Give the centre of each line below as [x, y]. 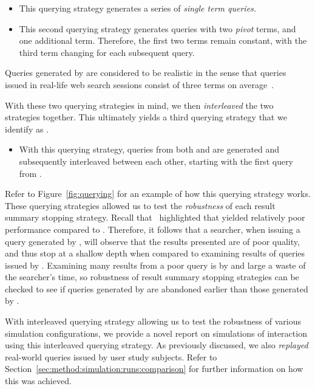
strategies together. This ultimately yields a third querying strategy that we [146, 117]
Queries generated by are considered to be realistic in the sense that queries [146, 73]
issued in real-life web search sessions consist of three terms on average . [140, 84]
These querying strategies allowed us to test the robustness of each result [140, 205]
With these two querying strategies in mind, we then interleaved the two [139, 105]
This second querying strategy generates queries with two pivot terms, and [157, 28]
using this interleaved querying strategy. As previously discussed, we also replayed [157, 345]
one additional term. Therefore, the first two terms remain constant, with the [163, 40]
